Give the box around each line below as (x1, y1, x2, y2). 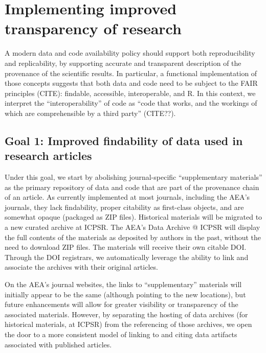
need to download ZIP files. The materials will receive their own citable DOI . (5, 242, 247, 252)
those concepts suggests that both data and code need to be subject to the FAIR (5, 78, 258, 88)
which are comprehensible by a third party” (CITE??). (5, 107, 176, 118)
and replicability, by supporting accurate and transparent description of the (5, 57, 241, 68)
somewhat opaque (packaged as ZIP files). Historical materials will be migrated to (5, 211, 262, 222)
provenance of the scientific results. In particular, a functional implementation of (5, 67, 257, 78)
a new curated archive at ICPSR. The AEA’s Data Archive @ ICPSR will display (5, 222, 260, 232)
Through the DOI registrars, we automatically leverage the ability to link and (5, 251, 249, 262)
